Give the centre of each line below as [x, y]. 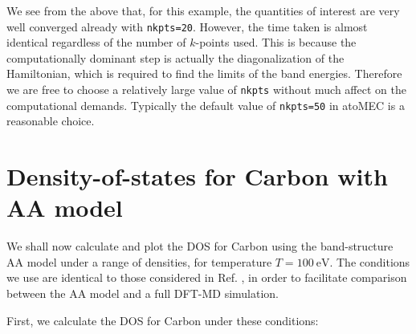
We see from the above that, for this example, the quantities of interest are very [203, 10]
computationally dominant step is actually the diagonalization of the [175, 57]
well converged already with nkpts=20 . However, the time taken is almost [187, 26]
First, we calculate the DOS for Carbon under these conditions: [163, 320]
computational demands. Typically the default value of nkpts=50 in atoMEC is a [206, 105]
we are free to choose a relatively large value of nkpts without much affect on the [206, 90]
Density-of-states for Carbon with [197, 176]
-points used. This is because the [276, 42]
